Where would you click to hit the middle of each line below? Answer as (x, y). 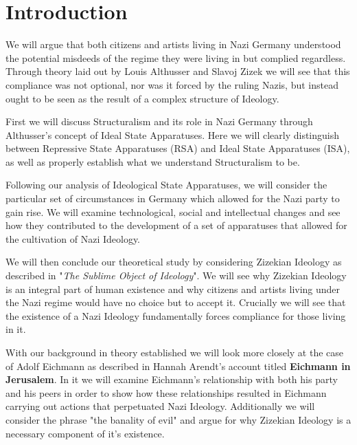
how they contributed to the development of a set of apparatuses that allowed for (176, 225)
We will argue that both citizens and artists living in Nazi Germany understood (173, 44)
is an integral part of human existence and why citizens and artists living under (173, 289)
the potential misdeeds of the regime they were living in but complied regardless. (176, 57)
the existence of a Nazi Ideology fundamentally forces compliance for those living (176, 315)
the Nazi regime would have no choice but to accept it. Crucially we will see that (176, 302)
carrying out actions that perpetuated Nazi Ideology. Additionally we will (160, 406)
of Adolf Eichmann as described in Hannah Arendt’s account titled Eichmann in (178, 366)
